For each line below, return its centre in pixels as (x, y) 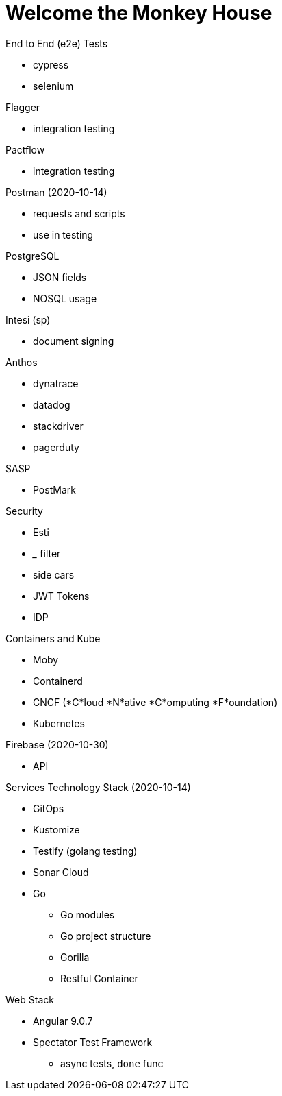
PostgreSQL (33, 256)
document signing (74, 341)
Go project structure (106, 936)
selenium (53, 86)
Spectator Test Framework (93, 1042)
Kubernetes (59, 723)
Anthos (22, 362)
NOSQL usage (65, 298)
